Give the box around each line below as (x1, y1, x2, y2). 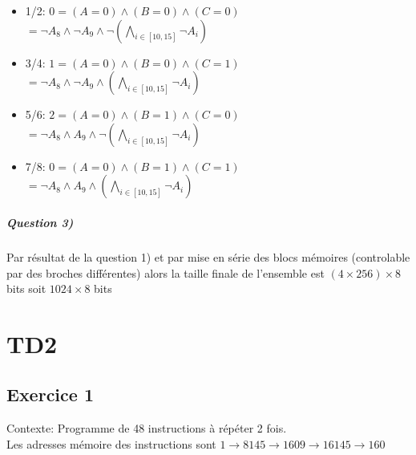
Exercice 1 (6, 382, 94, 407)
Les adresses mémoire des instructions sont (6, 435, 216, 452)
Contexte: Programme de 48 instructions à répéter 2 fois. (6, 420, 287, 437)
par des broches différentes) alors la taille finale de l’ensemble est (6, 264, 325, 281)
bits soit (6, 280, 46, 297)
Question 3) (6, 213, 74, 230)
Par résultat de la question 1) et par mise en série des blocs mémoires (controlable (6, 248, 410, 265)
